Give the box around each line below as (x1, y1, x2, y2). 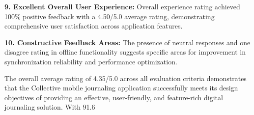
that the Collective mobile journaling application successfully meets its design (4, 83, 238, 93)
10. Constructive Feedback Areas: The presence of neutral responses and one (4, 37, 251, 47)
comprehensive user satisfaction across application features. (4, 21, 183, 31)
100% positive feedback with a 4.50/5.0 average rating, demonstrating (4, 11, 215, 21)
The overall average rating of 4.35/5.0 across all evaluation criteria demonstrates (4, 73, 247, 83)
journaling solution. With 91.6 (4, 102, 95, 112)
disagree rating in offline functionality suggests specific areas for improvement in (4, 47, 246, 57)
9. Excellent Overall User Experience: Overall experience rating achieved (4, 1, 240, 11)
